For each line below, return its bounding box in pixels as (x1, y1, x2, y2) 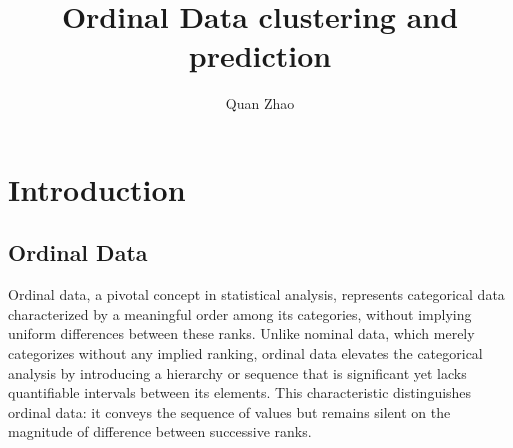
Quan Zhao (225, 93, 295, 114)
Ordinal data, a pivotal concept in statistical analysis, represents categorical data (8, 284, 505, 305)
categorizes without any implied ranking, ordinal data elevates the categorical (8, 343, 483, 364)
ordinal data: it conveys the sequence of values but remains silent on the (8, 401, 451, 422)
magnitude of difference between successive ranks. (8, 421, 312, 442)
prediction (188, 35, 332, 76)
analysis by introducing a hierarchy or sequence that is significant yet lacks (8, 362, 467, 383)
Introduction (8, 168, 186, 209)
